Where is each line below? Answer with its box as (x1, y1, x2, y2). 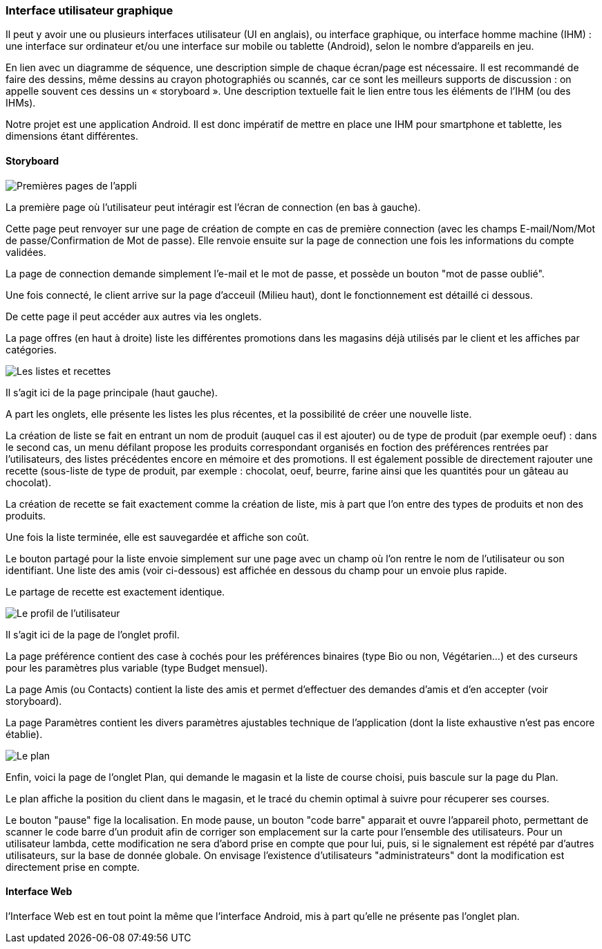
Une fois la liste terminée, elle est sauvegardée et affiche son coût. (6, 531, 310, 543)
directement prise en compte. (6, 860, 140, 873)
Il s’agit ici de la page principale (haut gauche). (6, 386, 218, 398)
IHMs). (6, 97, 36, 109)
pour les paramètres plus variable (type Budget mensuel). (6, 661, 268, 674)
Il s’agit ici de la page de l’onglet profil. (6, 628, 180, 641)
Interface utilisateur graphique (6, 3, 173, 17)
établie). (6, 728, 43, 740)
